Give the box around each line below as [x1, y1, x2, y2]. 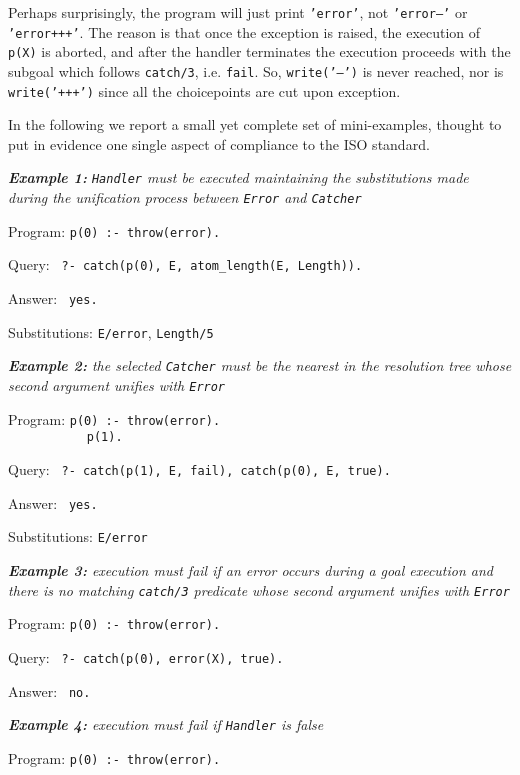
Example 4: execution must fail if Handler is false [8, 714, 324, 735]
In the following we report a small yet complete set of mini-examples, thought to [8, 114, 502, 135]
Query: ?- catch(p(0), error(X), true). [8, 646, 284, 667]
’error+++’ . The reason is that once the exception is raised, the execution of [8, 21, 481, 42]
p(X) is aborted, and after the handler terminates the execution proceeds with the [8, 41, 511, 62]
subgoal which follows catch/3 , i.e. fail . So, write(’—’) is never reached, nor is [8, 60, 504, 81]
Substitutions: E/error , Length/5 [8, 321, 214, 342]
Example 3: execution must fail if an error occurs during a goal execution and [8, 560, 494, 580]
